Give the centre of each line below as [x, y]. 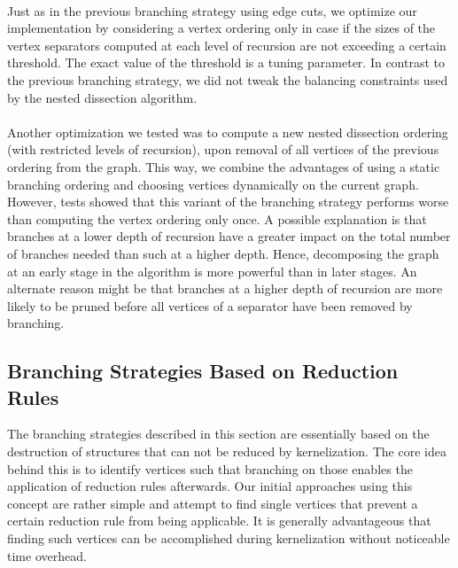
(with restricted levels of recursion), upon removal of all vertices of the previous [223, 149]
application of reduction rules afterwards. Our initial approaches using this [210, 486]
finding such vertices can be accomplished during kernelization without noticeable [229, 538]
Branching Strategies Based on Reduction [203, 371]
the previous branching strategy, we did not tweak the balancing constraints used [228, 79]
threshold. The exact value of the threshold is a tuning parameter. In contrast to [226, 62]
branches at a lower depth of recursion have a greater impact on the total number [229, 236]
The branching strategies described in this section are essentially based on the [218, 434]
